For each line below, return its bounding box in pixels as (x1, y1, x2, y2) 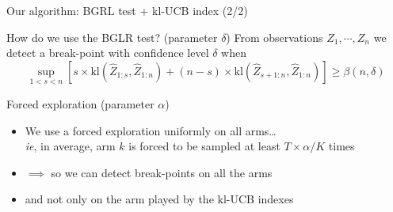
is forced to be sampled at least (128, 138, 280, 154)
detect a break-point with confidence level (6, 44, 209, 61)
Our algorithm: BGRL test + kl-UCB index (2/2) (6, 2, 248, 18)
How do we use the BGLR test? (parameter (6, 28, 218, 45)
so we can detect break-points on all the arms (51, 164, 273, 180)
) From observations (226, 28, 323, 45)
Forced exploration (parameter (6, 96, 155, 112)
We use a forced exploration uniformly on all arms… (25, 122, 277, 138)
